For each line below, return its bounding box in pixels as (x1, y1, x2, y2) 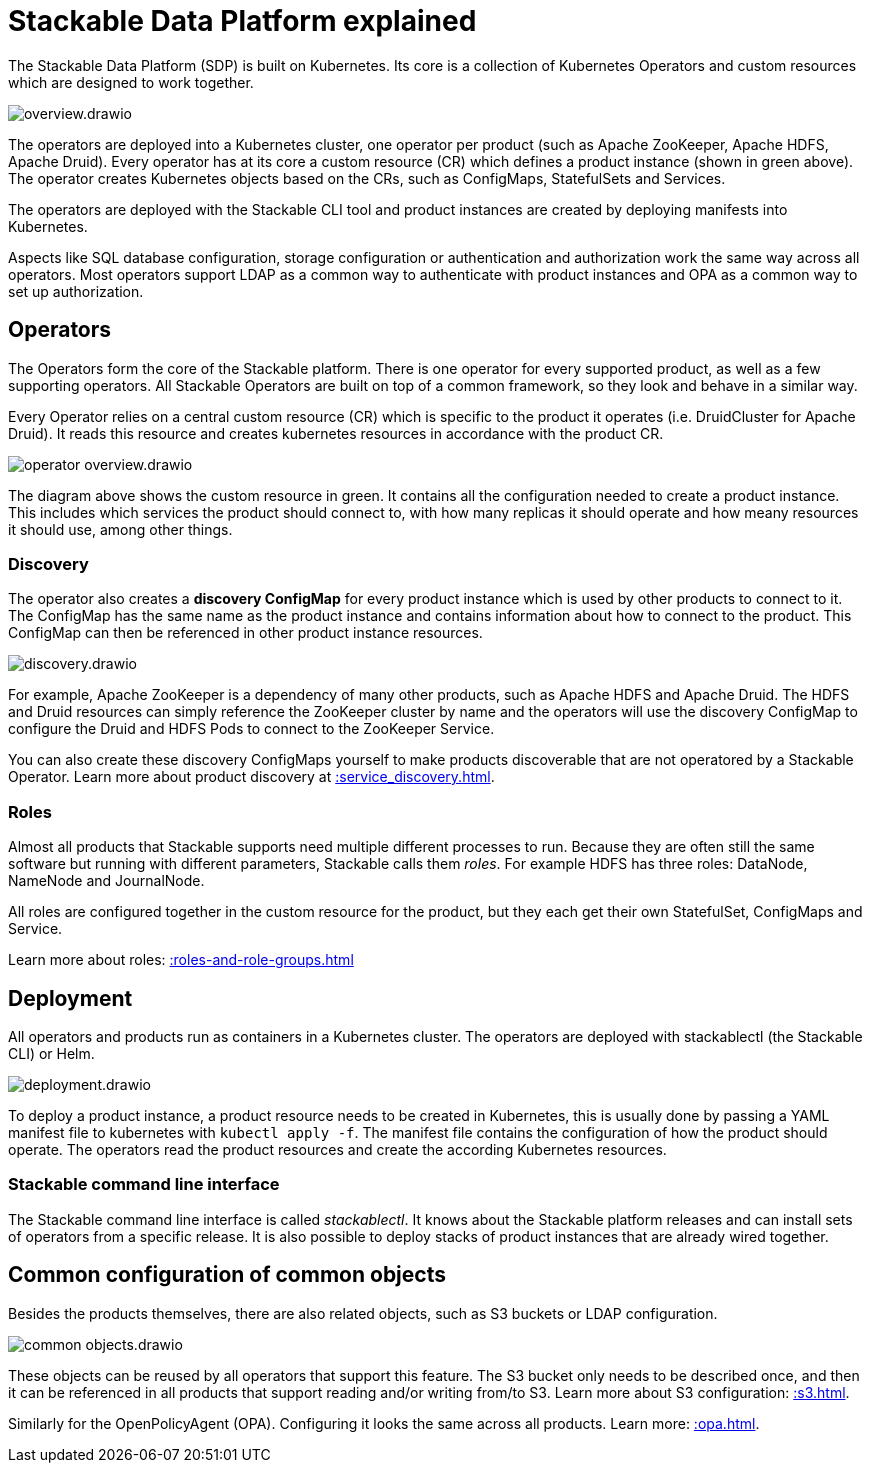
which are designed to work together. (8, 73, 254, 91)
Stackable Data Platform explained (8, 4, 477, 38)
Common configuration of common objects (8, 1262, 446, 1288)
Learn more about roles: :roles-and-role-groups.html (8, 951, 354, 969)
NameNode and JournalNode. (8, 872, 205, 890)
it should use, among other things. (8, 520, 233, 538)
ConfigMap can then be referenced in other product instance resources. (8, 624, 483, 642)
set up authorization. (8, 282, 144, 300)
